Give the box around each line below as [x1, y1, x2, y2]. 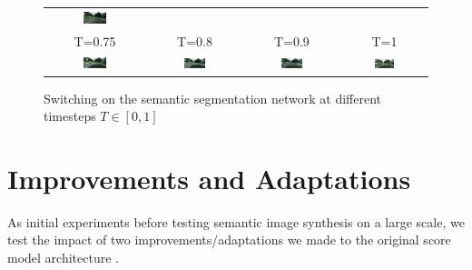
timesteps [44, 106, 96, 125]
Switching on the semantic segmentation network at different [44, 88, 381, 107]
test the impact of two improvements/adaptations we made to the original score [7, 230, 451, 249]
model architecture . [7, 248, 119, 267]
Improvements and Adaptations [7, 159, 411, 196]
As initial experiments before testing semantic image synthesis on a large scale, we [7, 212, 465, 231]
